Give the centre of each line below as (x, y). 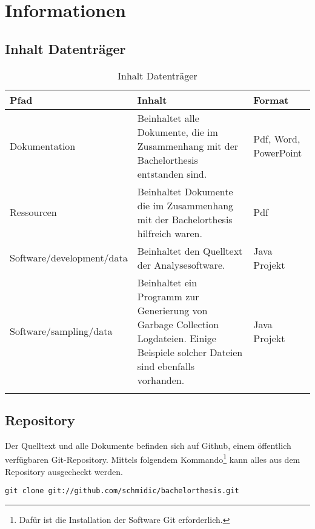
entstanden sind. (172, 174)
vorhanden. (161, 380)
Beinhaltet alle (168, 118)
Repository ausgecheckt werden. (64, 471)
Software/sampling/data (61, 331)
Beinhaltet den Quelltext (190, 251)
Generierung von (172, 310)
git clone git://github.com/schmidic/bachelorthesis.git (122, 491)
